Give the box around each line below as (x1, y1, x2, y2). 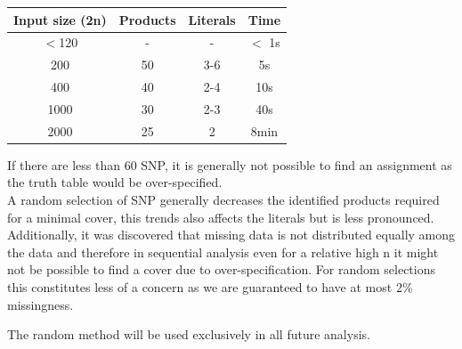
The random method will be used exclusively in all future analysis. (7, 325, 370, 344)
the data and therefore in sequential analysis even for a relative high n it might (7, 242, 439, 261)
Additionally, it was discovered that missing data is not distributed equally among (7, 225, 456, 244)
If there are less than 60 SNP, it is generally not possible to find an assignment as (7, 155, 452, 174)
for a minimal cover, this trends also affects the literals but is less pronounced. (7, 207, 434, 226)
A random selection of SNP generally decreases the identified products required (7, 191, 440, 208)
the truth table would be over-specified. (7, 173, 223, 191)
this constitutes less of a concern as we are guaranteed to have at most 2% (7, 277, 413, 296)
